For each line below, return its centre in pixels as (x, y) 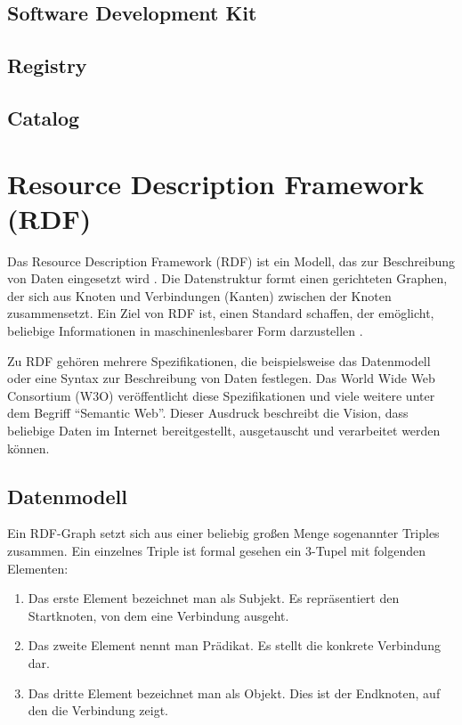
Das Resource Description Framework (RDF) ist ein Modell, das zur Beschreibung (231, 261)
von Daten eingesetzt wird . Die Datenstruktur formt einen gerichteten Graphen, (227, 278)
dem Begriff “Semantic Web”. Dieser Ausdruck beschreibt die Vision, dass (208, 413)
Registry (47, 65)
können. (28, 448)
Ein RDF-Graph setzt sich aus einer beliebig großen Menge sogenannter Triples (223, 533)
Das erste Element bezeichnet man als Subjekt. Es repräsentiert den (214, 598)
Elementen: (38, 568)
